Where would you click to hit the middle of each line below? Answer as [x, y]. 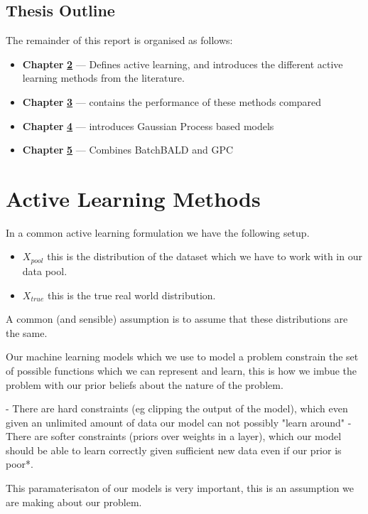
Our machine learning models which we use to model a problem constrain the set [182, 357]
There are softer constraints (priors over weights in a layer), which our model [174, 436]
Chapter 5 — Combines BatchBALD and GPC [128, 150]
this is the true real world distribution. [131, 295]
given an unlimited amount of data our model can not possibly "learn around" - [179, 422]
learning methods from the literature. [103, 78]
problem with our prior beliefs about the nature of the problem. [145, 384]
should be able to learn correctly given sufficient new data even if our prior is [174, 450]
